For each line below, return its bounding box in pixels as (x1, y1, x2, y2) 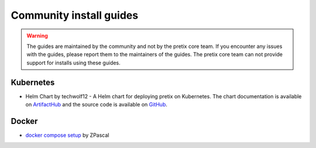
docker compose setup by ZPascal (25, 132, 109, 139)
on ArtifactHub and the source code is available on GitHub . (25, 101, 168, 108)
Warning (26, 32, 48, 39)
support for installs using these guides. (26, 59, 121, 66)
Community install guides (11, 9, 139, 22)
